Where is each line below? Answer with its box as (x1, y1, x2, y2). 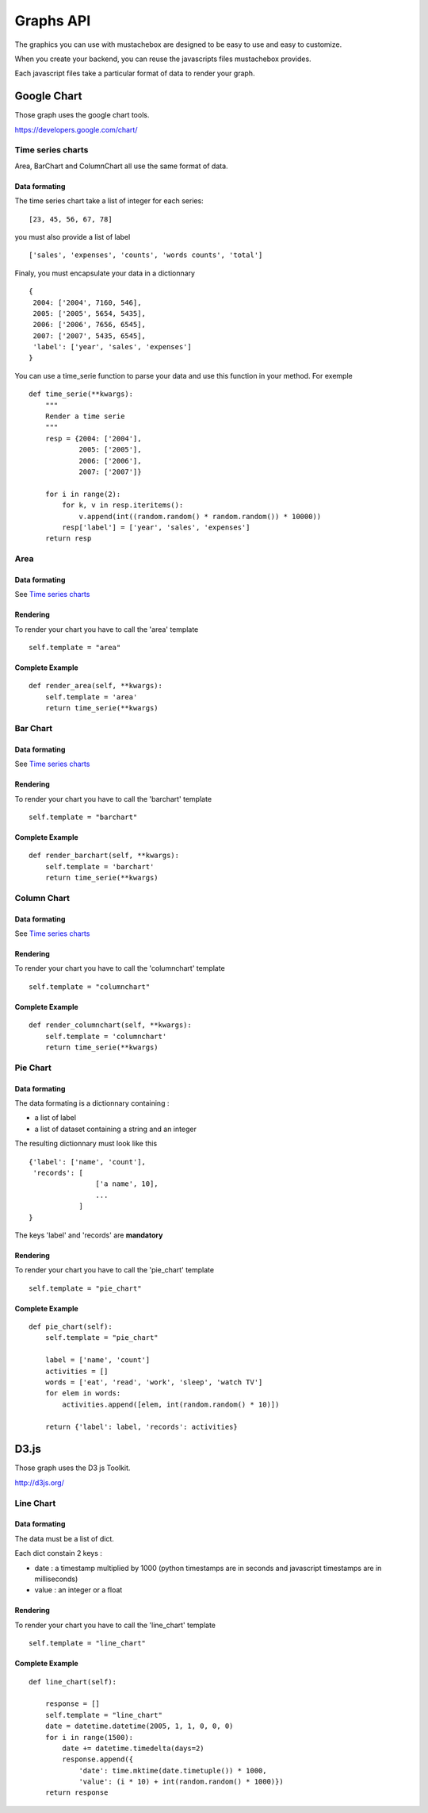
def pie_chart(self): (29, 1322, 113, 1331)
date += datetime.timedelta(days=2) (62, 1743, 205, 1753)
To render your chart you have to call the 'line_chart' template (14, 1620, 216, 1630)
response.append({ (62, 1755, 134, 1764)
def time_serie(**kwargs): (29, 390, 134, 398)
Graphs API (14, 12, 91, 29)
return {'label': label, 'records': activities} (44, 1422, 238, 1431)
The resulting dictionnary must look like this (14, 1139, 158, 1149)
